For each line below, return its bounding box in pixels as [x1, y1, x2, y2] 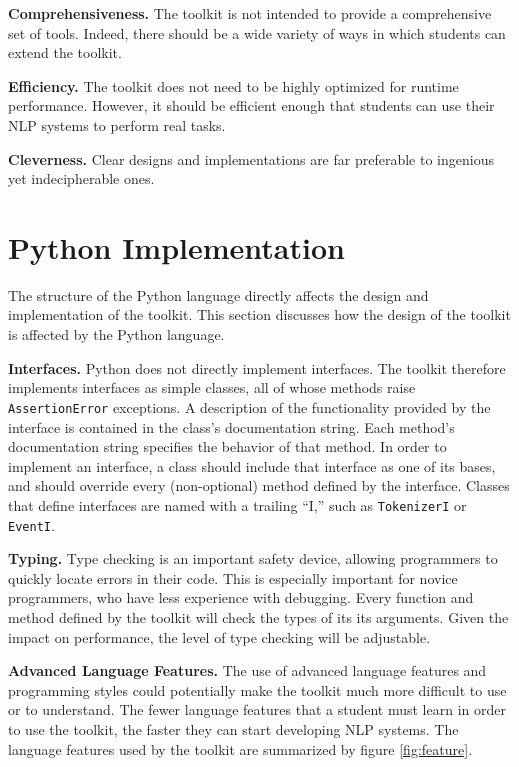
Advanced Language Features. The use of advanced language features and [8, 660, 487, 681]
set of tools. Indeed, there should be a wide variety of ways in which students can [8, 22, 506, 43]
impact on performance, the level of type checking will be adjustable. [8, 626, 431, 647]
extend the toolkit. [8, 42, 122, 63]
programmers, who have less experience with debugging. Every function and [8, 587, 474, 608]
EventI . [8, 514, 55, 535]
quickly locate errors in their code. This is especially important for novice [8, 567, 458, 588]
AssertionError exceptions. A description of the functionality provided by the [8, 396, 491, 417]
